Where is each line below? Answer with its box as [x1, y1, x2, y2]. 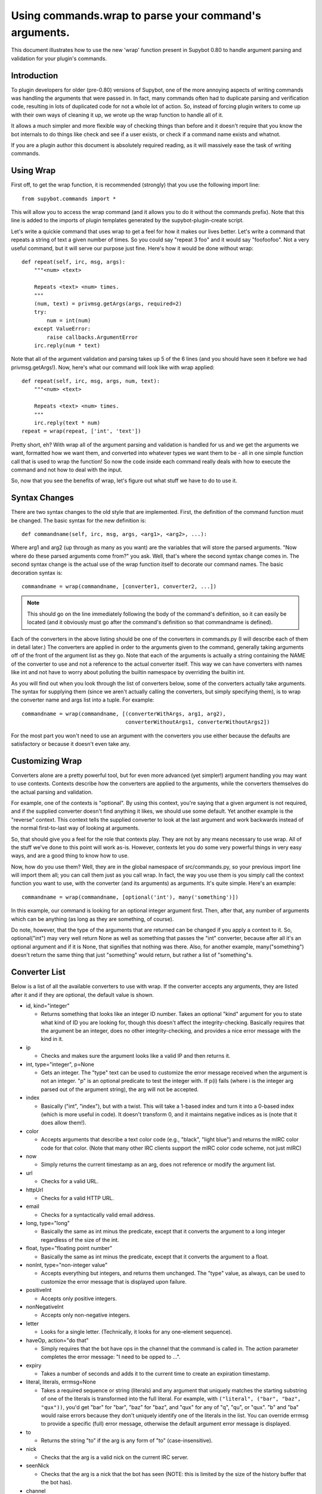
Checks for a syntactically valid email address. [41, 1211, 155, 1219]
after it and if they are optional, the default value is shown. [11, 991, 154, 998]
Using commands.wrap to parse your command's [11, 9, 262, 22]
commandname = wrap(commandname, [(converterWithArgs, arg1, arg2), [21, 710, 226, 717]
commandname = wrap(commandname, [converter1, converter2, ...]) [21, 583, 217, 590]
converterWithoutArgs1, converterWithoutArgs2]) [125, 719, 270, 725]
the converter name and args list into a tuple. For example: [11, 696, 154, 703]
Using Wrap [11, 166, 56, 176]
